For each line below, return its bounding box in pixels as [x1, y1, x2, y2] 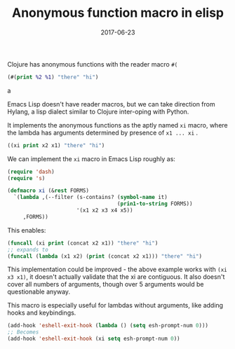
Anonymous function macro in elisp [11, 5, 224, 21]
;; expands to [7, 246, 49, 253]
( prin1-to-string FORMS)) [116, 200, 193, 207]
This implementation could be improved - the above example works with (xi [7, 265, 227, 274]
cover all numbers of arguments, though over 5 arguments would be [7, 280, 204, 289]
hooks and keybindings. [7, 308, 76, 317]
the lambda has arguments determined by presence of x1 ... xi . [7, 128, 199, 137]
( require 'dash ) [7, 168, 55, 175]
